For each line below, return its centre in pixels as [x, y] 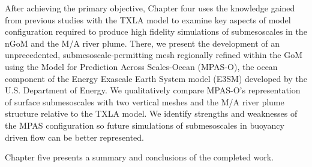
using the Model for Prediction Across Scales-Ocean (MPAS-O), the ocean [141, 66]
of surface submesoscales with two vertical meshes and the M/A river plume [145, 101]
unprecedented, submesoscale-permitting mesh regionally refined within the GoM [154, 55]
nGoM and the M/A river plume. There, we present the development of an [142, 43]
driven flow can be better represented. [75, 137]
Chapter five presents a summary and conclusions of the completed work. [139, 157]
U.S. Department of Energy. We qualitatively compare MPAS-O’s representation [153, 90]
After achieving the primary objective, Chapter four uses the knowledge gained [150, 8]
